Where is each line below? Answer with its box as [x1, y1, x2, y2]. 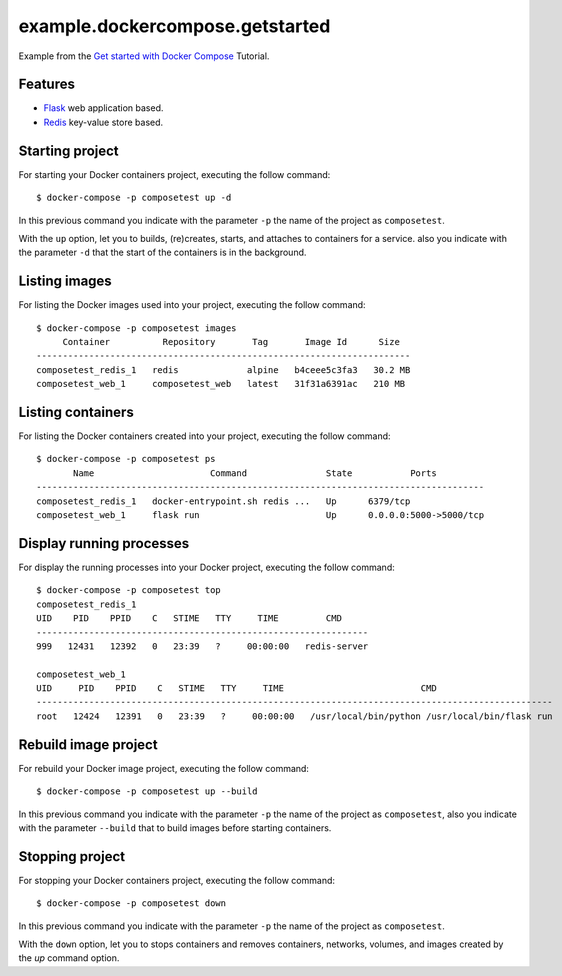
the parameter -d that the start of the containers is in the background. [18, 246, 307, 259]
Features [18, 76, 75, 93]
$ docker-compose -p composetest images [36, 322, 237, 334]
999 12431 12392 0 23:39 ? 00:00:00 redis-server [36, 640, 369, 652]
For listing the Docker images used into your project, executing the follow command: [18, 299, 366, 311]
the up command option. [18, 952, 120, 964]
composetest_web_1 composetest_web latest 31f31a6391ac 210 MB [36, 378, 406, 390]
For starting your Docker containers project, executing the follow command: [18, 168, 331, 180]
